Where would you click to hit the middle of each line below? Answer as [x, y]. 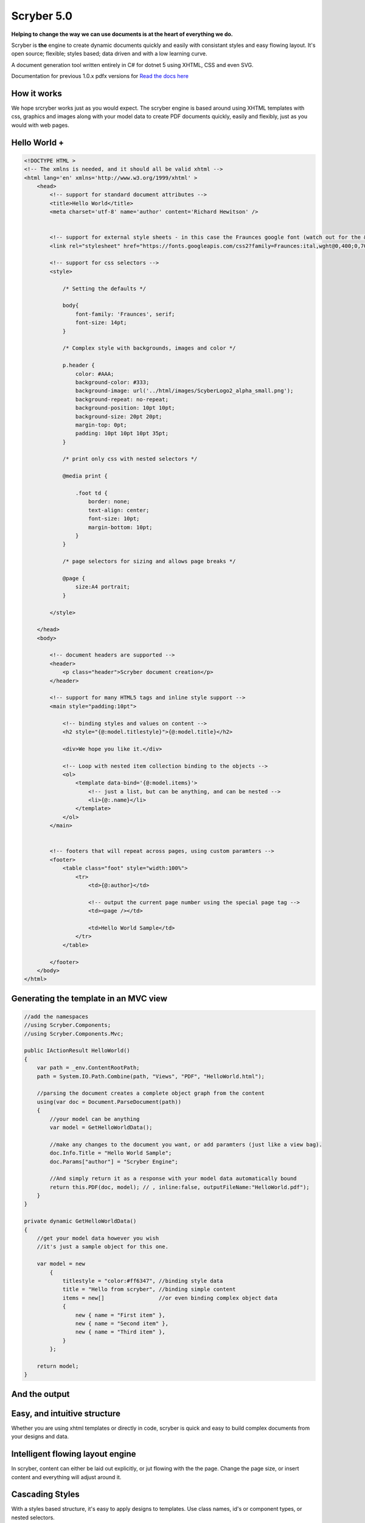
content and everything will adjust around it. [66, 1477]
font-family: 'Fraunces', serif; [125, 314]
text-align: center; [119, 510]
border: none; [109, 502]
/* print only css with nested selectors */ [130, 459]
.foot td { [91, 493]
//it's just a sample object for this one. [103, 1247]
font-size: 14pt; [101, 323]
